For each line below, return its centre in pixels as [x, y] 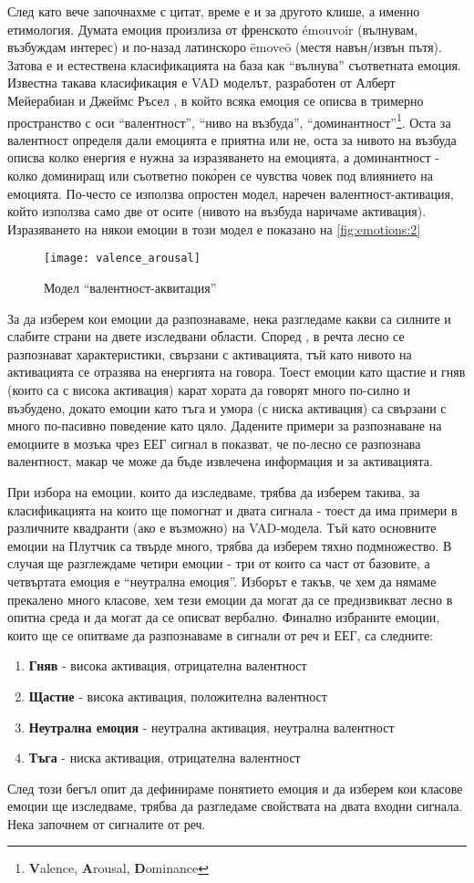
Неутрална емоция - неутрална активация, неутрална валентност [211, 727]
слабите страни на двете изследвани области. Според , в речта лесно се [206, 336]
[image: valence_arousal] [122, 259]
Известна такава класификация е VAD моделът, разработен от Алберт [201, 83]
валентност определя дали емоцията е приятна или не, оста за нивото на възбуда [232, 139]
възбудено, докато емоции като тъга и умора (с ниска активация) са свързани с [227, 407]
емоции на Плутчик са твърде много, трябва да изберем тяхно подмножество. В [230, 545]
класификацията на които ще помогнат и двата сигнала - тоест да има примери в [232, 509]
